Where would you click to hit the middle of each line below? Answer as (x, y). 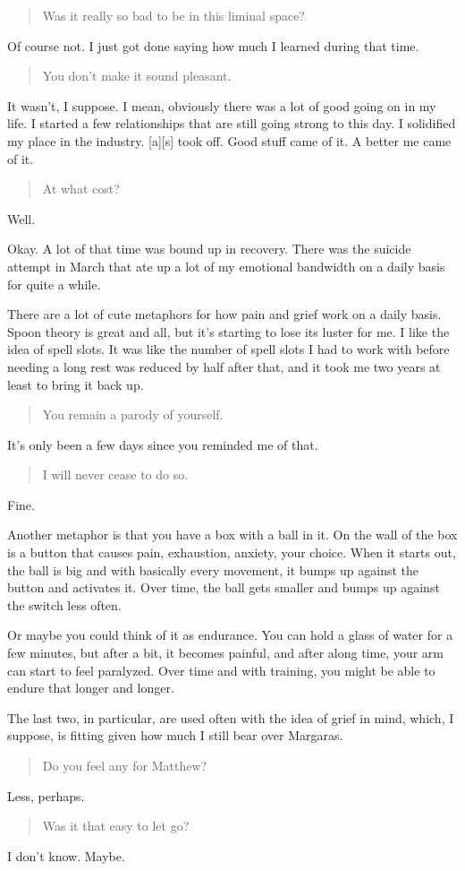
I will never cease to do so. (115, 474)
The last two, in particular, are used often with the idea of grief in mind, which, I (231, 717)
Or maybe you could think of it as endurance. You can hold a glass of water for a (230, 635)
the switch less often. (64, 604)
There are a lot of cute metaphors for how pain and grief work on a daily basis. (224, 314)
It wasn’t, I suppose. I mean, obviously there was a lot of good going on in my (222, 105)
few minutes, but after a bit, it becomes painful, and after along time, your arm (225, 653)
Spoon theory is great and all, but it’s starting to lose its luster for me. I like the (228, 331)
